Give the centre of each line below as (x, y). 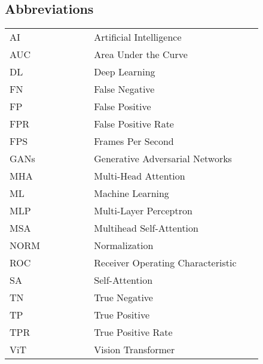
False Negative (124, 89)
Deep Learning (125, 72)
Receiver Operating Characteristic (165, 263)
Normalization (124, 245)
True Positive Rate (133, 332)
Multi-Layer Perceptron (143, 211)
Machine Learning (131, 193)
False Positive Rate (134, 124)
